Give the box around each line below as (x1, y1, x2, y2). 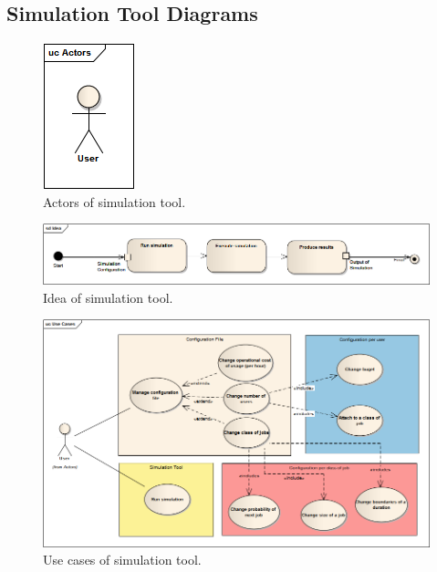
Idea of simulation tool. (43, 287, 173, 307)
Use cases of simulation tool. (43, 550, 202, 569)
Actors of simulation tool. (43, 192, 186, 211)
